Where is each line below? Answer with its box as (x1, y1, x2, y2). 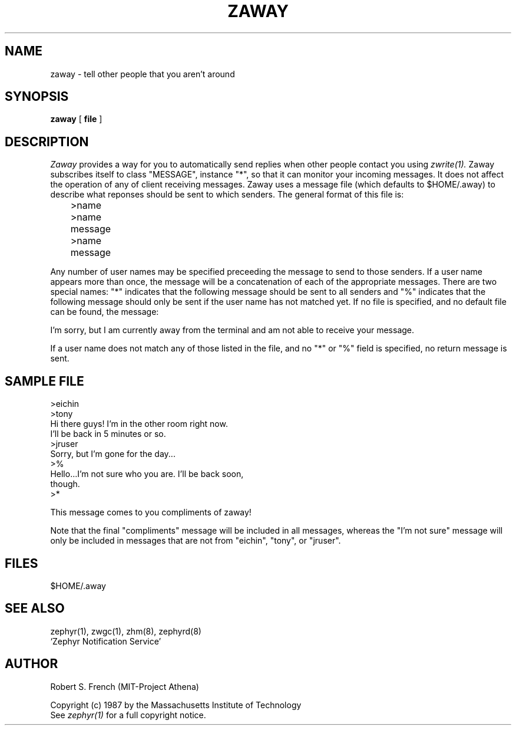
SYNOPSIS (5, 89, 69, 104)
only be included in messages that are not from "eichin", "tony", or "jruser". (50, 535, 341, 546)
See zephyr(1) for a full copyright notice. (50, 709, 206, 720)
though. (50, 479, 80, 489)
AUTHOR (5, 656, 58, 672)
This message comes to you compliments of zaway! (50, 507, 252, 518)
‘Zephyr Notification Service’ (50, 636, 161, 646)
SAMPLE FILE (5, 373, 84, 389)
